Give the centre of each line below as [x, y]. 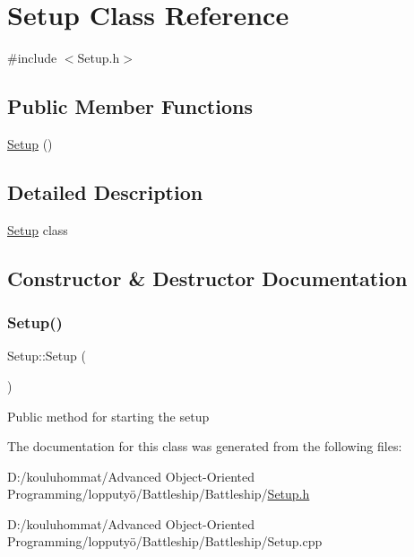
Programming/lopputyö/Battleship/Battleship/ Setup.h [159, 494]
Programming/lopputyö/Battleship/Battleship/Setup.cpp [165, 541]
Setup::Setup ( [47, 356]
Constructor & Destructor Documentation [207, 278]
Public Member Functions [130, 106]
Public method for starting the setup [108, 416]
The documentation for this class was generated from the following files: [205, 446]
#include [32, 58]
